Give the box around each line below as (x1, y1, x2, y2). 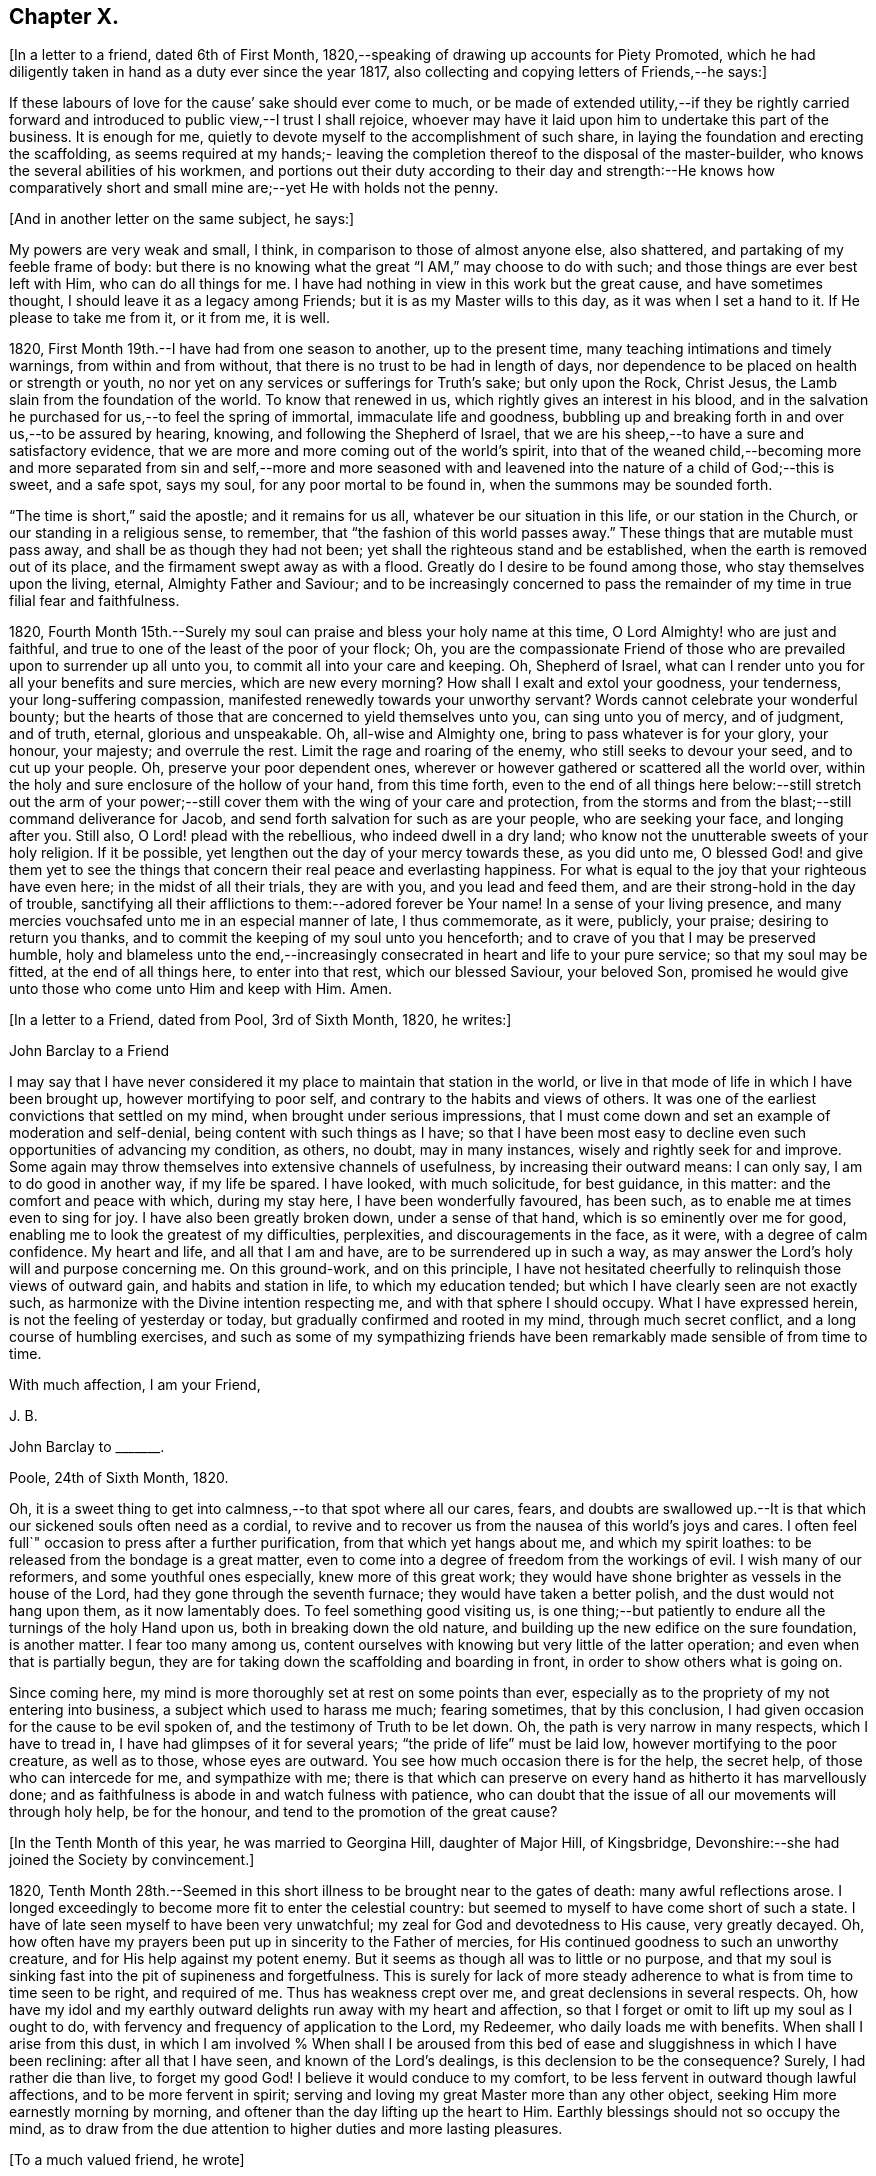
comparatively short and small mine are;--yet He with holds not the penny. (9, 179, 499, 197)
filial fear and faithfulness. (9, 592, 180, 610)
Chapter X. (9, 4, 120, 29)
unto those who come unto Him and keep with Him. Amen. (9, 980, 393, 998)
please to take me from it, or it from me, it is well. (9, 309, 331, 327)
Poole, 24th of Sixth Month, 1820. (9, 1469, 229, 1487)
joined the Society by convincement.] (9, 1851, 255, 1869)
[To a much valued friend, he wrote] (9, 2151, 245, 2169)
